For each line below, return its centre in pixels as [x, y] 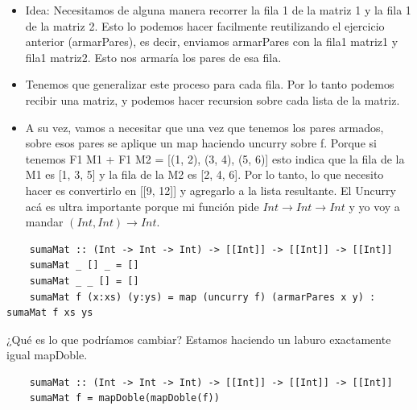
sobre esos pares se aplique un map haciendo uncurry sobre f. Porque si [201, 143]
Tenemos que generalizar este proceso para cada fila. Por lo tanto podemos [210, 84]
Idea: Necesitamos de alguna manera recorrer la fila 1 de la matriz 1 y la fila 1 [218, 10]
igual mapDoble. [47, 355]
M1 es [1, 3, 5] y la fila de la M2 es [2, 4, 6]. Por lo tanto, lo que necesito [204, 174]
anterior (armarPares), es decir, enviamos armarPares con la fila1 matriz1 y [212, 41]
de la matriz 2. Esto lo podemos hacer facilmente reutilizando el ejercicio [205, 25]
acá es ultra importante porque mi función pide [142, 206]
